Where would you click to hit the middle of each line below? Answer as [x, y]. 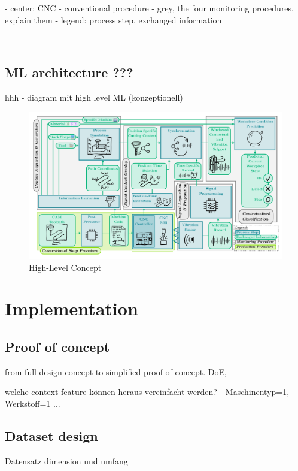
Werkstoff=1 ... [33, 404]
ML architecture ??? [69, 72]
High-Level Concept [65, 267]
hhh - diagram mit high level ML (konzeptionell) [94, 97]
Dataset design [51, 436]
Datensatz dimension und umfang [66, 461]
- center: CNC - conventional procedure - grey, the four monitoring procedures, [149, 8]
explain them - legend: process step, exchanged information [113, 19]
